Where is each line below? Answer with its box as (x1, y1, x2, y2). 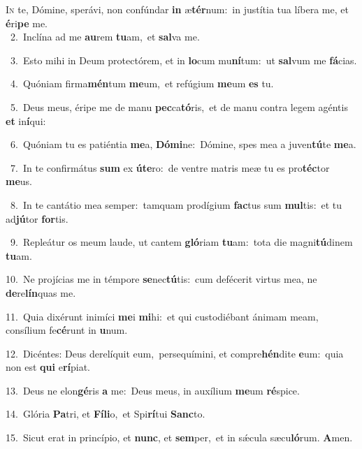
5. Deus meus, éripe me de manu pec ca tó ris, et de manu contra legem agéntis (10, 99, 348, 114)
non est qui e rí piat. (6, 360, 91, 374)
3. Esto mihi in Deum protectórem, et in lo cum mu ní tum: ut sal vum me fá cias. (10, 52, 357, 67)
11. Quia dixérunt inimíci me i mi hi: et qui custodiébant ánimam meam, (6, 309, 319, 323)
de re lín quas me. (6, 285, 76, 300)
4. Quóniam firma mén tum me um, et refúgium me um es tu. (10, 76, 274, 91)
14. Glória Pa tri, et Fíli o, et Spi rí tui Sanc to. (6, 406, 205, 421)
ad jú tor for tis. (6, 211, 68, 226)
